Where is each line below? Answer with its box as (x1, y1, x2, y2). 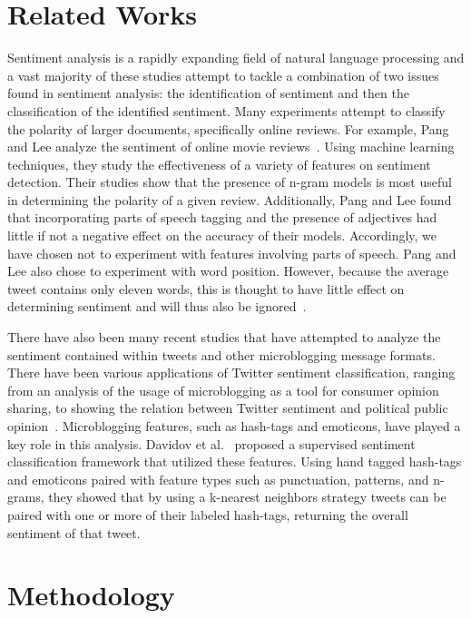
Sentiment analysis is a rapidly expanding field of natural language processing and (7, 48, 465, 67)
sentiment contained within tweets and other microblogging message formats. (7, 345, 436, 364)
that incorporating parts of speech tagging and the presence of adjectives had (7, 208, 437, 227)
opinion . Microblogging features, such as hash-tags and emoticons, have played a (7, 417, 461, 435)
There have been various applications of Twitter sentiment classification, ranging (7, 363, 456, 382)
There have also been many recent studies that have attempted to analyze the (7, 328, 441, 347)
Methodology (7, 576, 175, 613)
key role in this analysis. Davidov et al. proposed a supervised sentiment (7, 434, 416, 453)
